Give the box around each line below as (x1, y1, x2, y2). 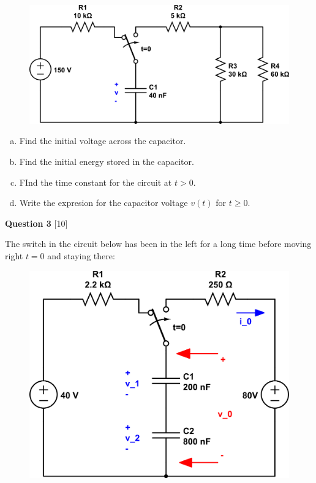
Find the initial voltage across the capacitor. (19, 134, 186, 147)
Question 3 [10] (5, 216, 68, 229)
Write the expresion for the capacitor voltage (19, 196, 188, 209)
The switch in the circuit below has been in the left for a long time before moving (5, 237, 312, 250)
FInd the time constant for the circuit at (19, 175, 172, 188)
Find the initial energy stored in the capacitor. (19, 154, 194, 167)
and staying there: (47, 249, 115, 262)
